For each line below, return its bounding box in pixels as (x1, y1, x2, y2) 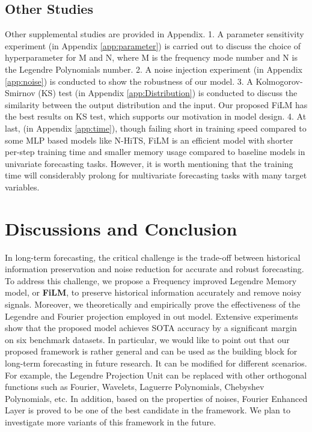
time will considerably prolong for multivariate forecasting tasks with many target (5, 169, 307, 181)
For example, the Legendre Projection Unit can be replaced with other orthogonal (5, 368, 307, 381)
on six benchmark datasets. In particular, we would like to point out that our (5, 333, 290, 345)
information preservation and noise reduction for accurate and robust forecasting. (5, 263, 304, 275)
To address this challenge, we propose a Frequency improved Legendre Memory (5, 274, 297, 287)
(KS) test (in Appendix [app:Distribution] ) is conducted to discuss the (38, 87, 298, 99)
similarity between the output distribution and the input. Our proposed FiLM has (5, 98, 308, 111)
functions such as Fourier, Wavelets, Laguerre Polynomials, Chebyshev (5, 380, 265, 393)
